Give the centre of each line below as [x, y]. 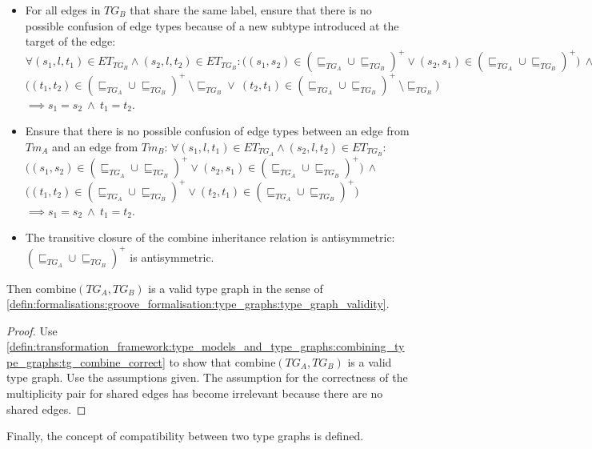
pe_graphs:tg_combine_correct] [86, 361]
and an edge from [95, 146]
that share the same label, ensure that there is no [251, 10]
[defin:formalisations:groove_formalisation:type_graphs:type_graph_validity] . [198, 304]
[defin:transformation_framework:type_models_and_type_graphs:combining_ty [206, 346]
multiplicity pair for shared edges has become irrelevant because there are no [195, 393]
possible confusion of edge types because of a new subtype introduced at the [212, 25]
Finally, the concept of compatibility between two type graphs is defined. [185, 436]
